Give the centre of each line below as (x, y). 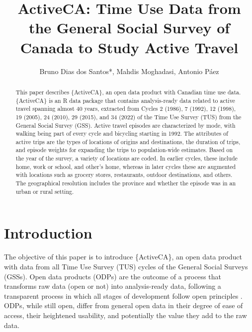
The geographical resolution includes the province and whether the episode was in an (126, 183)
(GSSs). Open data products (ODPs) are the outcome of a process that (113, 276)
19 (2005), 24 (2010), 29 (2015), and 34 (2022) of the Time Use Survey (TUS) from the (128, 117)
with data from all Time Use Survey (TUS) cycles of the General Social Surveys (126, 266)
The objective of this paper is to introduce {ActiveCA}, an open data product (123, 257)
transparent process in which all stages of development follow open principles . (123, 295)
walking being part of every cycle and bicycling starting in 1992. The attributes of (122, 133)
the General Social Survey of (129, 28)
